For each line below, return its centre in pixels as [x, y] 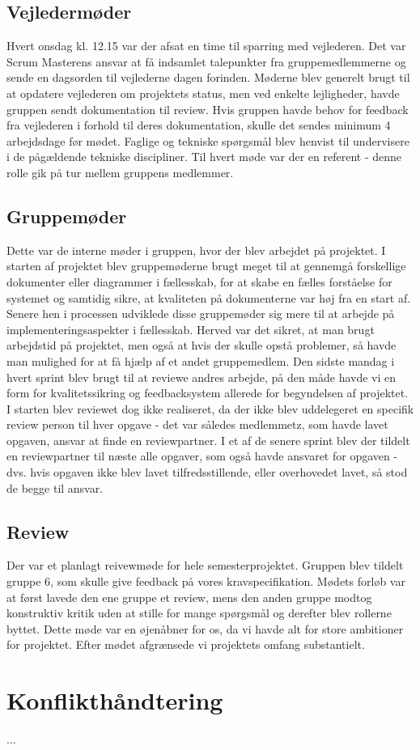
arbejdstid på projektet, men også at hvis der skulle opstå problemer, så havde [202, 345]
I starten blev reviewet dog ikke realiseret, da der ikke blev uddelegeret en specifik [210, 408]
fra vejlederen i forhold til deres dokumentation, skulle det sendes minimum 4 [199, 125]
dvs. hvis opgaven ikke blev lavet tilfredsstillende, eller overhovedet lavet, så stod [207, 472]
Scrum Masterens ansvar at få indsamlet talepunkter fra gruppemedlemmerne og [206, 61]
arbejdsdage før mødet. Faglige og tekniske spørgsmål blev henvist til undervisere [208, 140]
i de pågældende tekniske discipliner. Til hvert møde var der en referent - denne [204, 157]
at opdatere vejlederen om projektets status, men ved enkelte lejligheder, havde [203, 93]
